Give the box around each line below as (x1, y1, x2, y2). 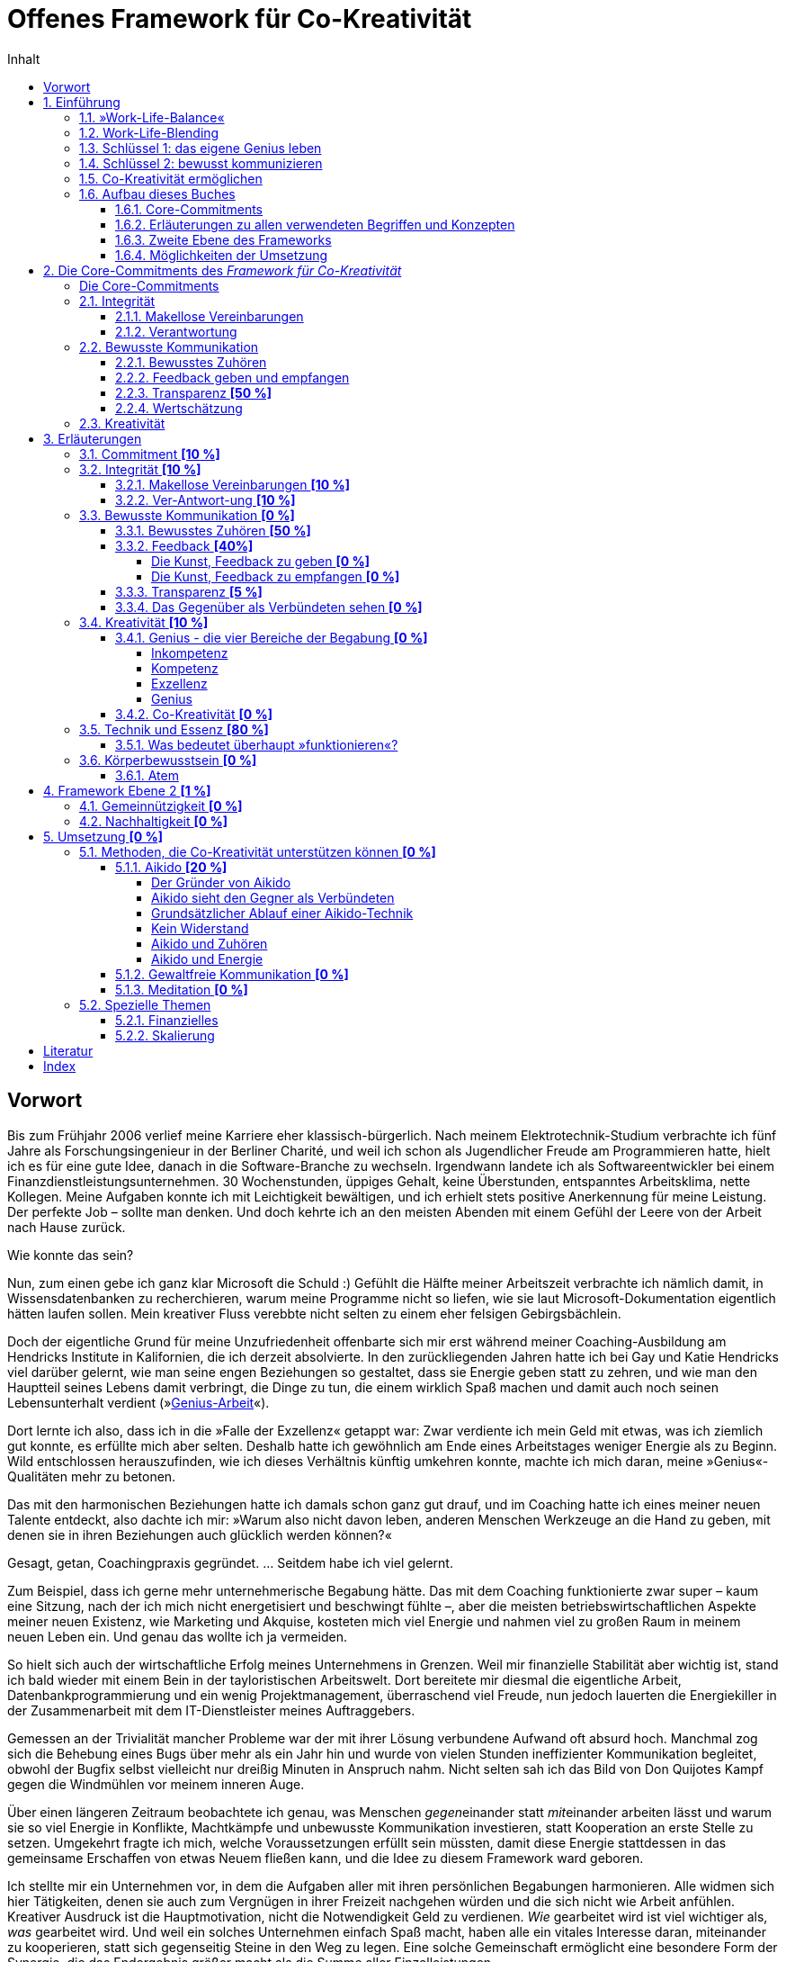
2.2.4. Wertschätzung (115, 400, 243, 416)
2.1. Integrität (79, 292, 156, 309)
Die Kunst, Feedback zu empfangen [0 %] (151, 568, 400, 584)
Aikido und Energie (151, 950, 263, 967)
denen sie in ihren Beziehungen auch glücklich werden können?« (7, 1526, 392, 1543)
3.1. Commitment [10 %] (79, 445, 220, 462)
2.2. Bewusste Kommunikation (79, 338, 259, 355)
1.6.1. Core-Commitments (115, 201, 263, 217)
